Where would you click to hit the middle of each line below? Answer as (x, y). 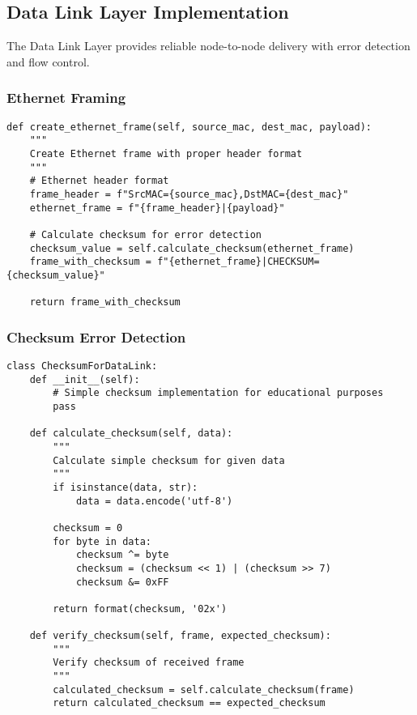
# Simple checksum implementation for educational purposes (218, 393)
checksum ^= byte (122, 555)
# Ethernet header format (99, 181)
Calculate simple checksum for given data (169, 460)
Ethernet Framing (66, 98)
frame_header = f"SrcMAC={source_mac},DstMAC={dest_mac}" (189, 194)
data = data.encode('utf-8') (154, 501)
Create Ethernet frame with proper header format (166, 153)
